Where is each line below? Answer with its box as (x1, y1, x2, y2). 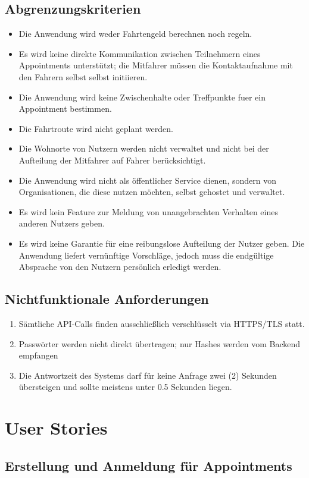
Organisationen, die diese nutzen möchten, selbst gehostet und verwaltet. (18, 185, 285, 198)
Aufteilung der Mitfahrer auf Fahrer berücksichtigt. (18, 153, 206, 166)
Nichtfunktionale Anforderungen (5, 290, 209, 308)
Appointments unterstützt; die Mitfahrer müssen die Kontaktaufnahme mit (18, 59, 293, 71)
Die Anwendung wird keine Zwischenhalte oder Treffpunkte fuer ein (18, 90, 266, 103)
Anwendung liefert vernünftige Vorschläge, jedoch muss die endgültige (18, 249, 274, 261)
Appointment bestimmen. (18, 102, 112, 115)
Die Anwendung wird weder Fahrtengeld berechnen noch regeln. (18, 27, 252, 40)
